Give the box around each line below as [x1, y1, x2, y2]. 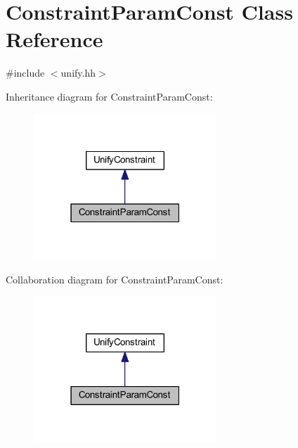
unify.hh [60, 65, 96, 80]
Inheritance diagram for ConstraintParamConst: [6, 89, 213, 103]
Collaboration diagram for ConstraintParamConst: [6, 271, 223, 286]
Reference [6, 25, 103, 53]
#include [6, 65, 45, 80]
